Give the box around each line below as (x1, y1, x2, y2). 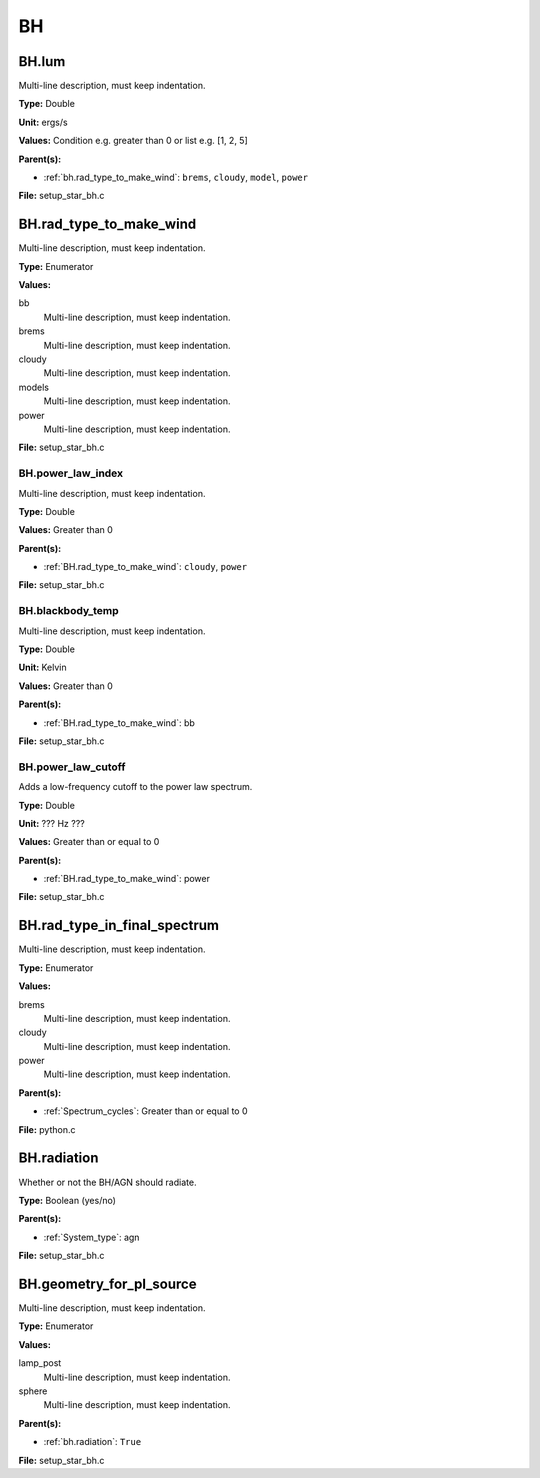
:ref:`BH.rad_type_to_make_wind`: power (43, 873, 210, 885)
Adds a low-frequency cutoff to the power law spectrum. (18, 781, 253, 793)
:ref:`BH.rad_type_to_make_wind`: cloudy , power (43, 561, 248, 573)
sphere (18, 1385, 48, 1397)
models (18, 381, 50, 393)
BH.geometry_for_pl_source (18, 1275, 197, 1292)
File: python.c (18, 1123, 76, 1135)
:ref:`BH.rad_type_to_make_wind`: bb (43, 716, 195, 729)
